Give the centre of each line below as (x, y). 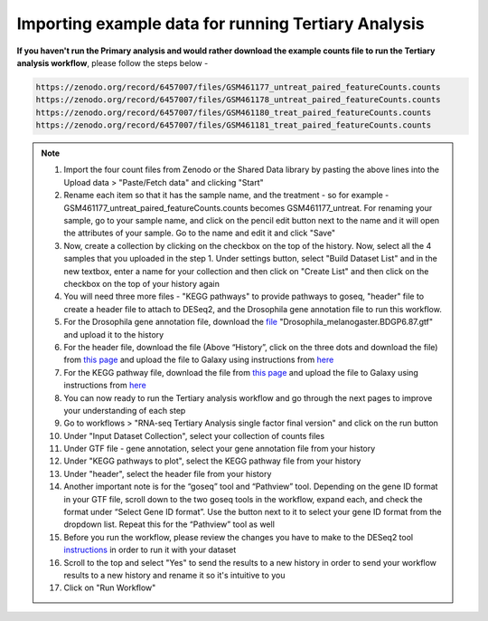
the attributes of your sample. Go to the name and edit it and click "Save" (200, 233)
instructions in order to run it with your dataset (150, 550)
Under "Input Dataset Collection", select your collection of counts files (194, 435)
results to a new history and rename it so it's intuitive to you (174, 575)
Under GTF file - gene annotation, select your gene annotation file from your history (220, 449)
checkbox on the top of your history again (142, 283)
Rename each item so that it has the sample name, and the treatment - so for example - (226, 196)
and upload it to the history (114, 334)
